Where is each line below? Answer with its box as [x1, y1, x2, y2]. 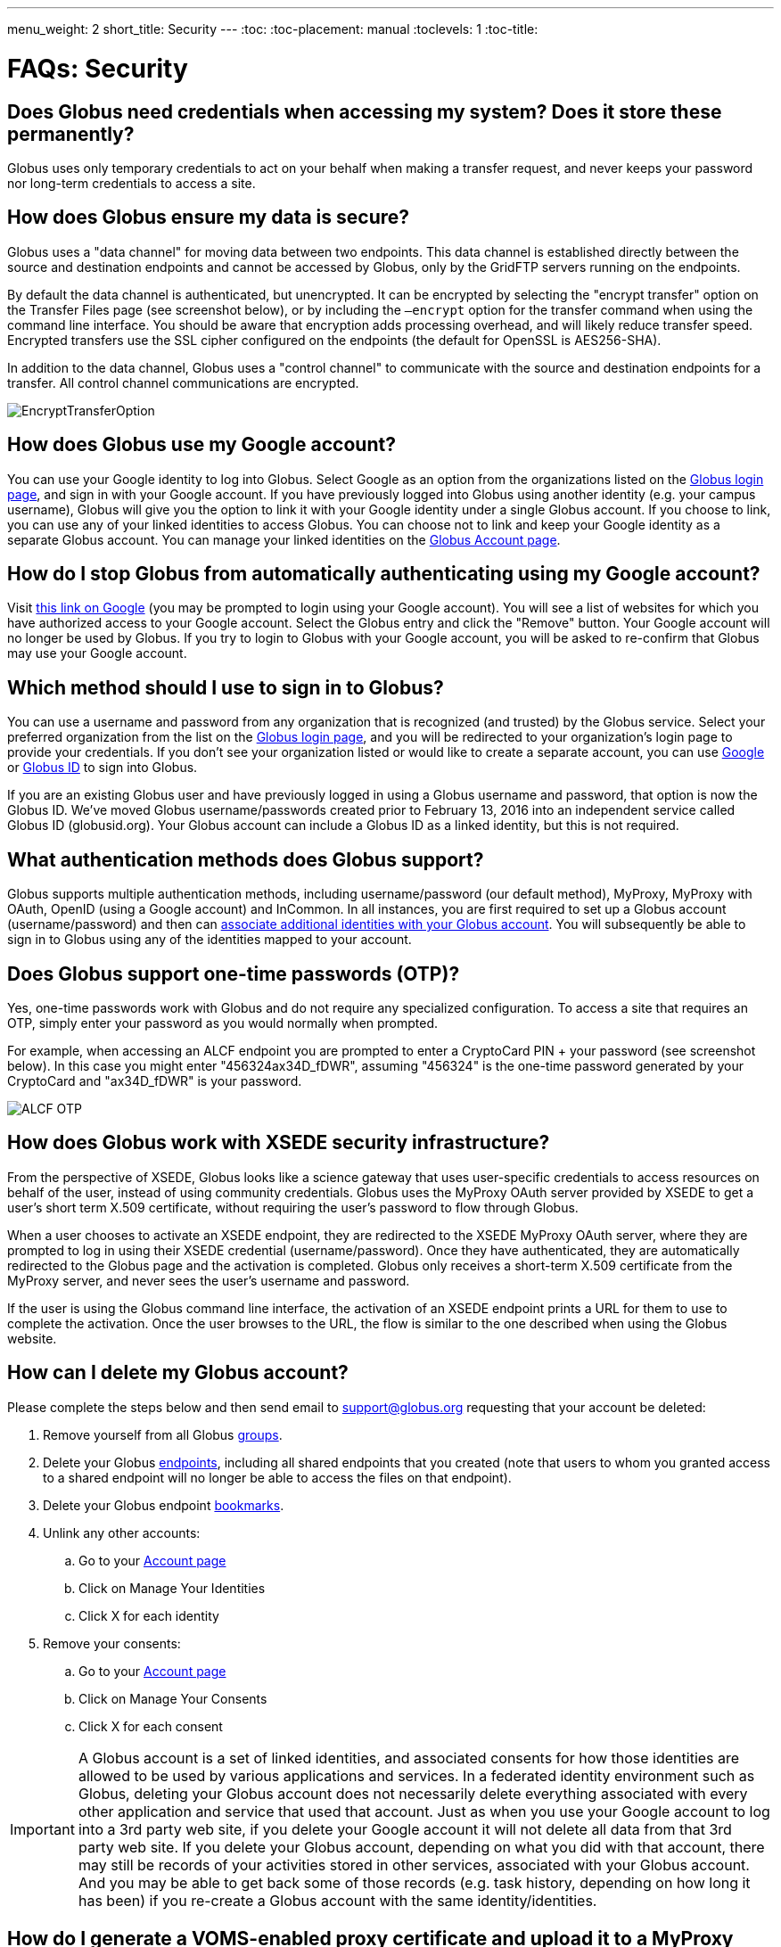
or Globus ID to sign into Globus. [7, 760, 198, 776]
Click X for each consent [78, 1718, 223, 1734]
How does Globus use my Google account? [7, 433, 396, 456]
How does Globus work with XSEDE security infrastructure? [7, 1131, 550, 1154]
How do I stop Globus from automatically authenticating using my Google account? [7, 563, 760, 586]
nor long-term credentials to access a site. [7, 175, 256, 191]
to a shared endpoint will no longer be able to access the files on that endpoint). [43, 1469, 512, 1485]
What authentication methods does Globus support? [7, 848, 484, 871]
